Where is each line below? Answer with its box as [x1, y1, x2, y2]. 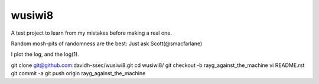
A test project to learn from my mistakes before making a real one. [11, 29, 172, 36]
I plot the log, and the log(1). [11, 51, 79, 58]
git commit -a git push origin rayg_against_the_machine [11, 70, 146, 77]
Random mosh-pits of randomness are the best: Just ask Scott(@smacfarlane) [11, 40, 203, 47]
